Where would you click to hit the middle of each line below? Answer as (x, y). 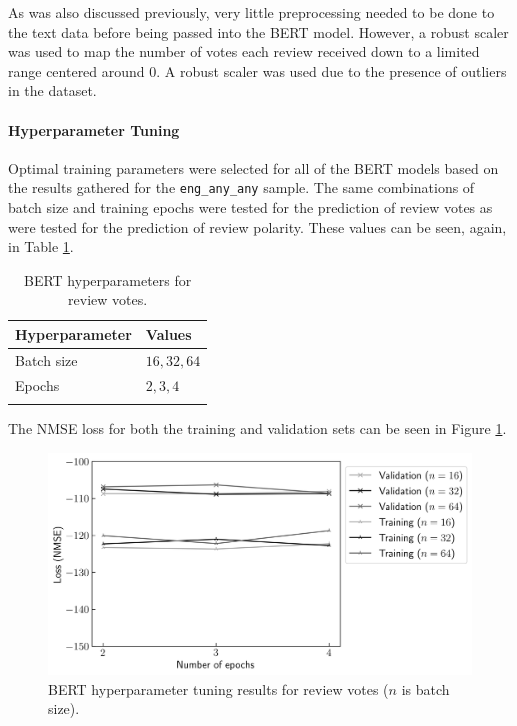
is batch (425, 688)
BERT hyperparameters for (108, 279)
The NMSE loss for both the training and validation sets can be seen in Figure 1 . (257, 428)
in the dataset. (52, 90)
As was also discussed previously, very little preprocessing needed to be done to (251, 12)
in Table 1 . (41, 246)
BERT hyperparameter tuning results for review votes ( (218, 688)
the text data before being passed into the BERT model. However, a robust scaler (258, 31)
